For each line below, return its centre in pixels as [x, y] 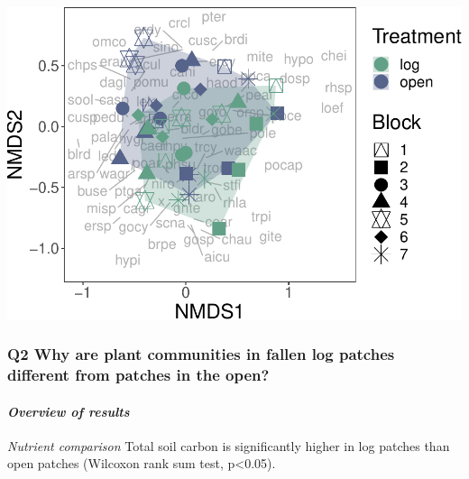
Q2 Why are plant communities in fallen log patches [201, 354]
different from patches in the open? [138, 375]
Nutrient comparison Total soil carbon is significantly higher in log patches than [229, 445]
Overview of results [69, 411]
